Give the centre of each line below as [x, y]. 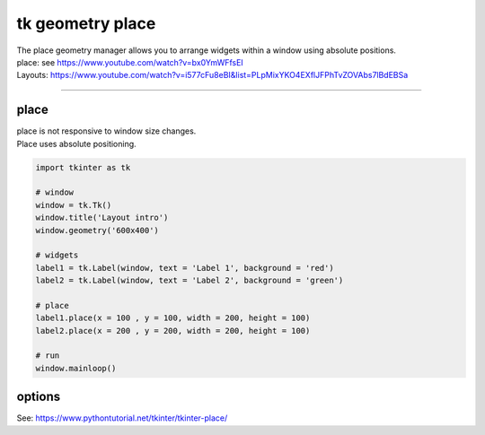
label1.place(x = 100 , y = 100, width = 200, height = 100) [173, 318]
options [39, 397]
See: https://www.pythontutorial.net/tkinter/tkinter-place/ [122, 418]
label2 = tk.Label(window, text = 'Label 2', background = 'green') [190, 281]
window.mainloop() [76, 368]
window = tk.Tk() [74, 205]
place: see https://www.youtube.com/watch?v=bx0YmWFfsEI [130, 62]
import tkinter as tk [83, 167]
